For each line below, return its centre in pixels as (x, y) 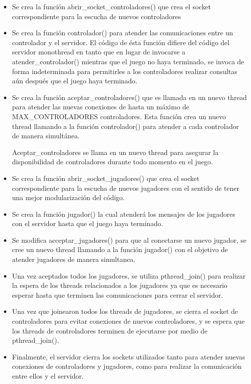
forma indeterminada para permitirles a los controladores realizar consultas (125, 71)
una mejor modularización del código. (68, 197)
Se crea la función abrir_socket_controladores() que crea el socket (111, 6)
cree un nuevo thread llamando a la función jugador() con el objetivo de (120, 249)
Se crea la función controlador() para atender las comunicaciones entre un (123, 33)
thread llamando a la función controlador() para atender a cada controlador (125, 126)
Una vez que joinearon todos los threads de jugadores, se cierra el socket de (125, 311)
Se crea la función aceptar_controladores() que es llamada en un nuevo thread (129, 97)
